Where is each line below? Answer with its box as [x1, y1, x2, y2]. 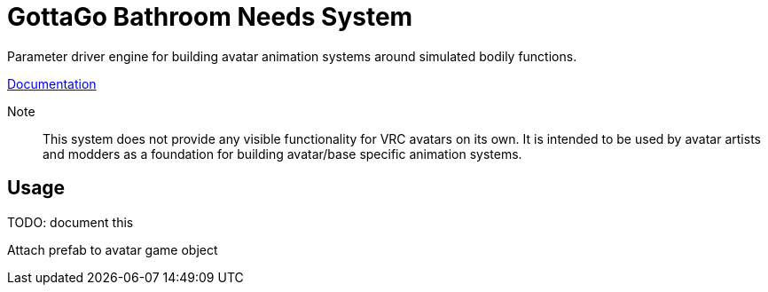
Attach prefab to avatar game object [7, 241, 218, 257]
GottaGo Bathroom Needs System [7, 2, 413, 32]
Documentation [7, 75, 97, 91]
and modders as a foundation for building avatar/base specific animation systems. [43, 146, 522, 162]
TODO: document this [7, 214, 134, 230]
